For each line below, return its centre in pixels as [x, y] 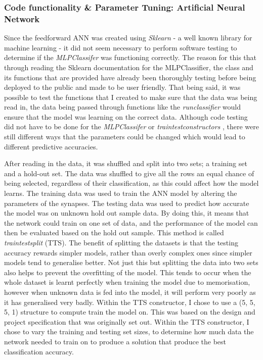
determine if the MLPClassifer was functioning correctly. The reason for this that [130, 57]
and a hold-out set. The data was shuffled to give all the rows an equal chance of [129, 173]
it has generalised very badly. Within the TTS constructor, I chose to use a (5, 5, [130, 302]
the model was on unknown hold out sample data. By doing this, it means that [127, 213]
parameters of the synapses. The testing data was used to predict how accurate [127, 203]
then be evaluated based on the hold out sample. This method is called [114, 233]
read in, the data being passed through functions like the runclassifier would [122, 107]
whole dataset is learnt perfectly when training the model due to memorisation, [127, 282]
